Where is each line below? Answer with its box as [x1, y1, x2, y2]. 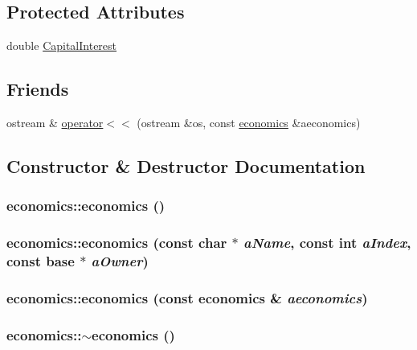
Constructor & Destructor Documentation [6, 153, 366, 178]
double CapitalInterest [6, 37, 117, 54]
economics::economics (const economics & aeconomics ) [6, 287, 368, 307]
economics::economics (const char [6, 233, 227, 253]
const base [6, 251, 75, 271]
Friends [6, 76, 69, 101]
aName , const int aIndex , [243, 233, 411, 253]
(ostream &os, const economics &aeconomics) [137, 114, 361, 130]
